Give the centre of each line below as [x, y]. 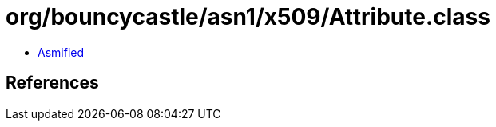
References [52, 83]
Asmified [61, 52]
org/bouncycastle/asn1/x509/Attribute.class [248, 17]
